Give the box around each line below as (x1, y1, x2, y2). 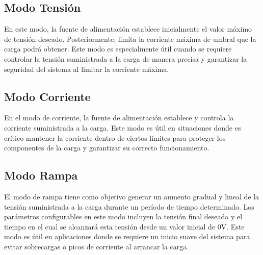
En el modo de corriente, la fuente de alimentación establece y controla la (4, 112, 234, 123)
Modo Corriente (4, 88, 91, 104)
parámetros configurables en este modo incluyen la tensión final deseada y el (4, 211, 243, 222)
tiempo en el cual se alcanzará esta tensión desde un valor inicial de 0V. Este (4, 221, 245, 232)
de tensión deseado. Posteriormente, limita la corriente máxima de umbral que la (4, 33, 256, 44)
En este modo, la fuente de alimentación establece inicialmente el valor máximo (4, 23, 252, 34)
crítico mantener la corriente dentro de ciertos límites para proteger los (4, 132, 226, 143)
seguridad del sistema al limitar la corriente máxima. (4, 63, 169, 74)
